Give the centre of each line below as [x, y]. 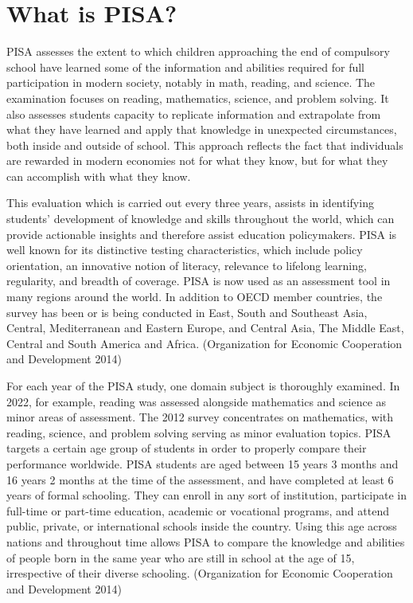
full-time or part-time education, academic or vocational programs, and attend [198, 510]
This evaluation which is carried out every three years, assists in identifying [190, 203]
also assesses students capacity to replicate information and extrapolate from [194, 114]
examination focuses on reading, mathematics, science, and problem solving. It [198, 98]
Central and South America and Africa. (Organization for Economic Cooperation [205, 343]
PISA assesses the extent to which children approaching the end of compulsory [198, 51]
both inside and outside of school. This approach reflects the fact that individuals [205, 145]
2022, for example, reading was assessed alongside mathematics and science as [197, 401]
